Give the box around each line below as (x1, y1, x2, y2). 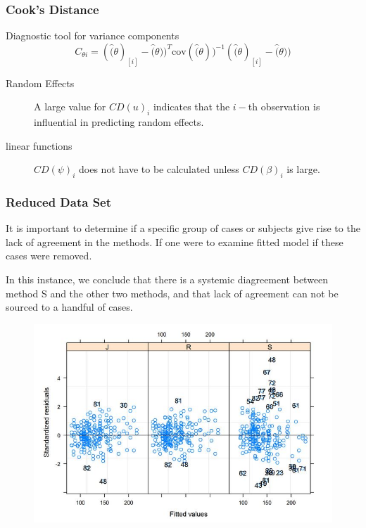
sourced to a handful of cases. (6, 300, 133, 314)
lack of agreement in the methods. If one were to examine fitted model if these (6, 234, 343, 249)
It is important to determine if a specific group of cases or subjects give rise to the (6, 221, 360, 236)
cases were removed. (6, 248, 92, 263)
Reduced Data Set (6, 193, 112, 210)
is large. (286, 162, 320, 176)
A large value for (34, 99, 106, 114)
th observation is (248, 99, 320, 114)
